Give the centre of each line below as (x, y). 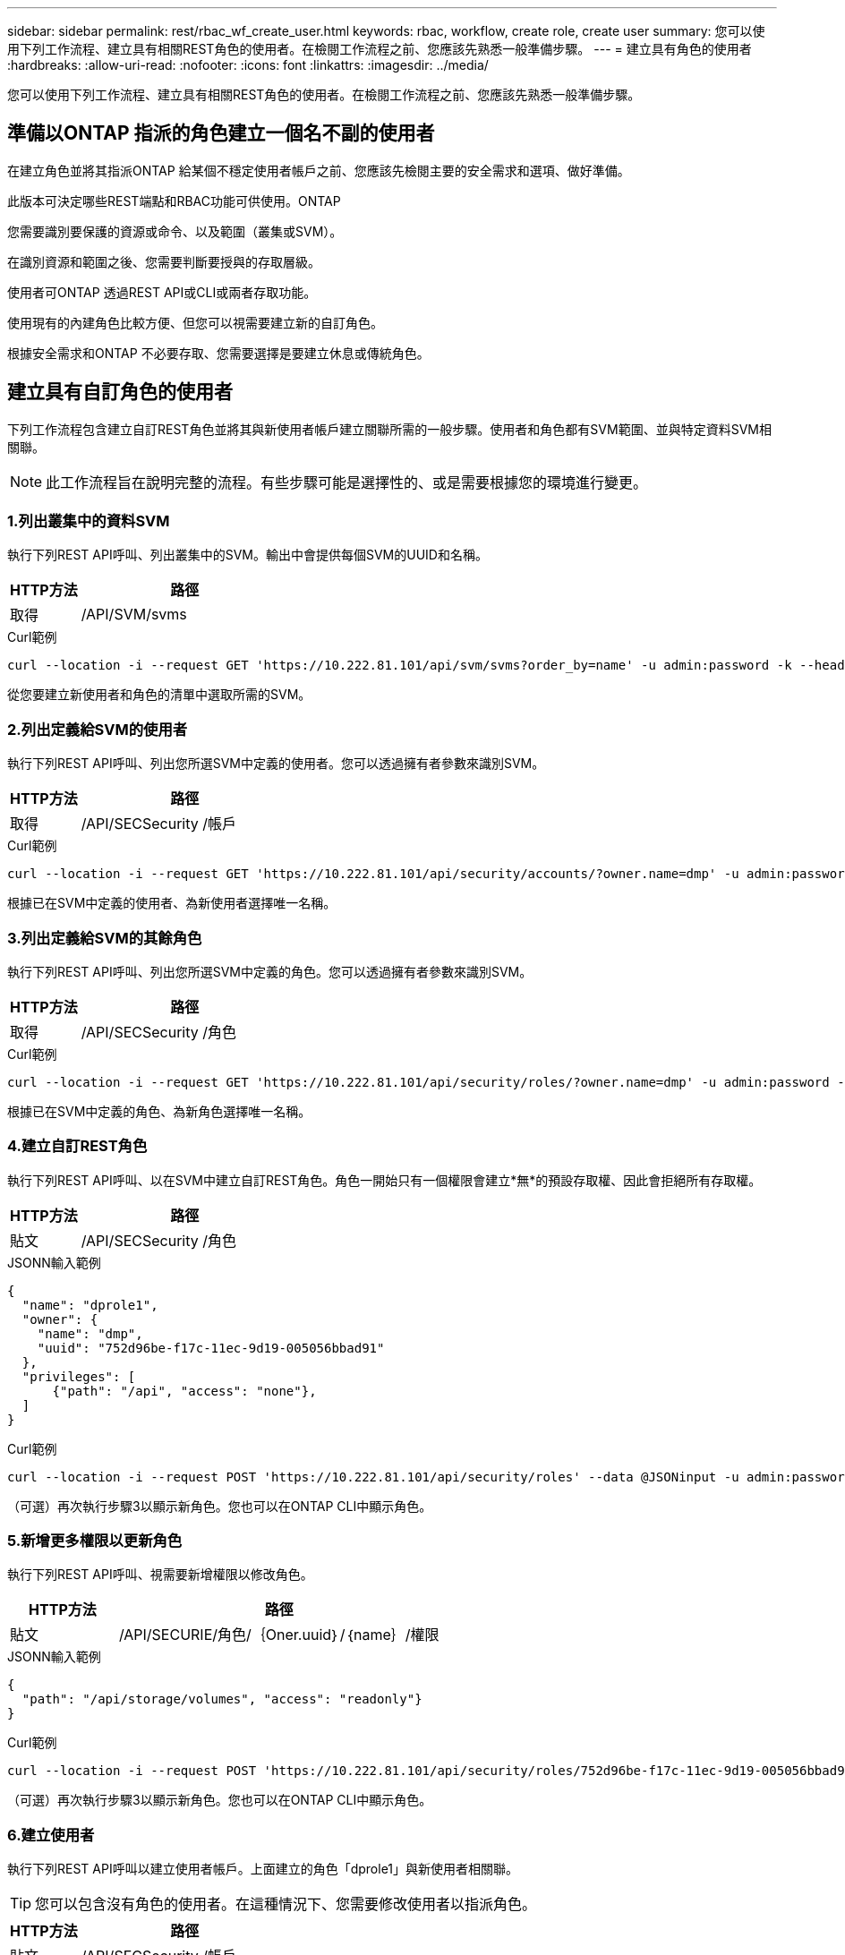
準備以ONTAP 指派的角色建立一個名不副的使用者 (221, 133)
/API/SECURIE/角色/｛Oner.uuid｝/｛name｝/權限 (279, 1635)
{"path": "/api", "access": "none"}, (184, 1391)
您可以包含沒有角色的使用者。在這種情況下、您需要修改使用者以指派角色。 (286, 1904)
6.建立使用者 (51, 1835)
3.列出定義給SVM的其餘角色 (105, 938)
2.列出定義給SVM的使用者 (98, 729)
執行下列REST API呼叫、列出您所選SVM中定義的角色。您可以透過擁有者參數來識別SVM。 (270, 971)
